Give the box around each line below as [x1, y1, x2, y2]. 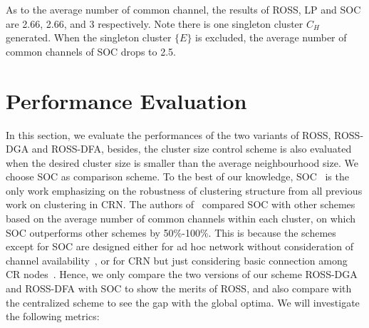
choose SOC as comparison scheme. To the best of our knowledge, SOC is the [6, 169, 349, 184]
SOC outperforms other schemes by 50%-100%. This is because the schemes [6, 225, 336, 240]
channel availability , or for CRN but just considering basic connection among [6, 252, 348, 267]
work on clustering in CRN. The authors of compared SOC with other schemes [6, 197, 355, 212]
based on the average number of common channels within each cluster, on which [6, 211, 356, 226]
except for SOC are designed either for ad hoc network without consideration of [6, 239, 354, 254]
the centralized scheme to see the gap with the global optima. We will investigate [6, 294, 360, 309]
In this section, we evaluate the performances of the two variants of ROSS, [6, 127, 331, 142]
